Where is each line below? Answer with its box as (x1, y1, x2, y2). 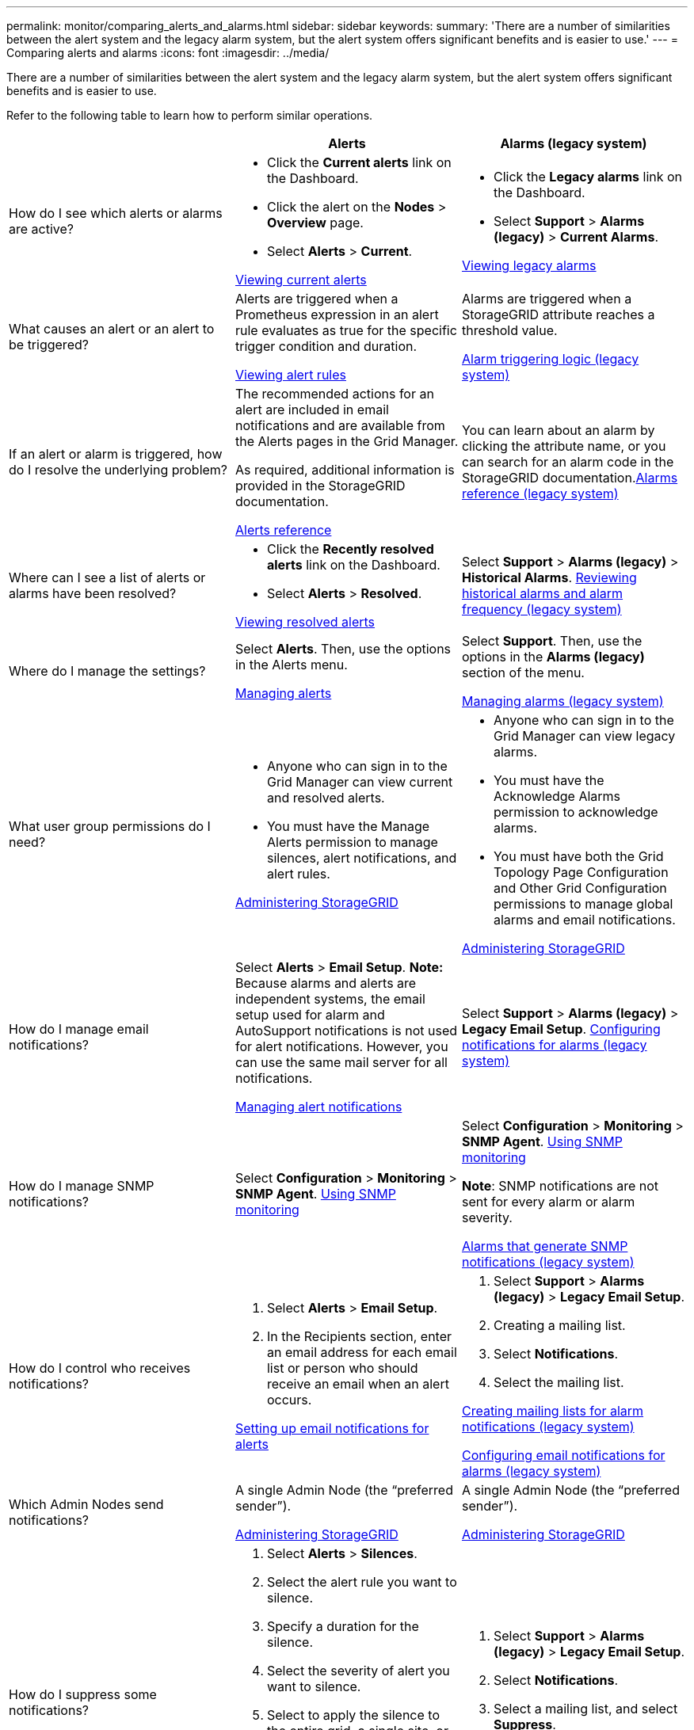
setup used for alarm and (235, 1007, 385, 1023)
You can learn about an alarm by (461, 422, 655, 438)
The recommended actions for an (235, 386, 434, 402)
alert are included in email (235, 402, 389, 417)
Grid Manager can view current (266, 774, 453, 790)
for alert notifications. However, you (235, 1038, 448, 1054)
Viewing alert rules (235, 367, 346, 383)
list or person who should (266, 1360, 418, 1376)
